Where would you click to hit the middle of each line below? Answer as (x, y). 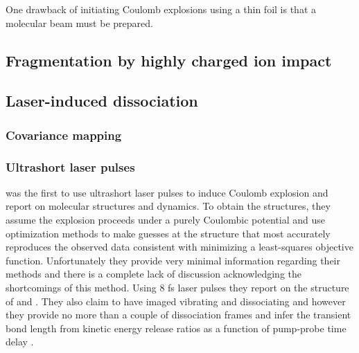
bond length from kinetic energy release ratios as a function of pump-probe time (176, 328)
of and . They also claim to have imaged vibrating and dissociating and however (176, 301)
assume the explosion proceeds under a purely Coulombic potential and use (165, 219)
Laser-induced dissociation (102, 101)
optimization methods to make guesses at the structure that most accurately (168, 233)
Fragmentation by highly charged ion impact (169, 60)
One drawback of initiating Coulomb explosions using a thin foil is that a (161, 9)
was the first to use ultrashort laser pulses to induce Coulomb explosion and (167, 192)
